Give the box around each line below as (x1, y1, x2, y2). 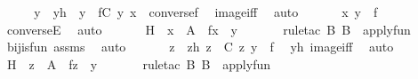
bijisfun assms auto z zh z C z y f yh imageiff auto (6, 37, 394, 56)
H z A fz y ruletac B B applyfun (6, 54, 271, 73)
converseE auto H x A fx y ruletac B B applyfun (6, 20, 411, 38)
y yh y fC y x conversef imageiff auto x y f (34, 3, 378, 20)
